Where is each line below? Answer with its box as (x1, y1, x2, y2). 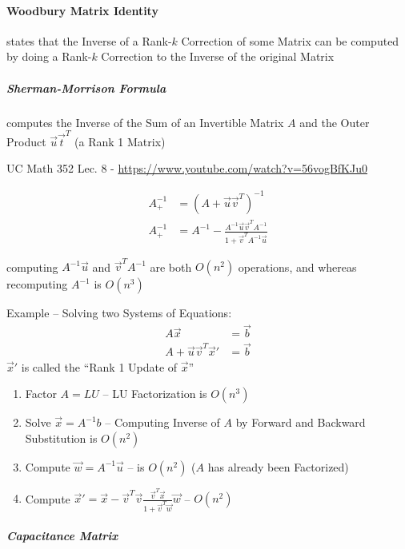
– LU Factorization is (102, 385, 207, 402)
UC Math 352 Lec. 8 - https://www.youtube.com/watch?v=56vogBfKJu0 (6, 160, 367, 177)
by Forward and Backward (235, 414, 366, 431)
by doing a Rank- (6, 48, 92, 65)
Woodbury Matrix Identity (6, 2, 158, 18)
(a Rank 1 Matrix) (74, 133, 166, 149)
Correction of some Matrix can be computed (181, 32, 399, 49)
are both (150, 258, 192, 275)
